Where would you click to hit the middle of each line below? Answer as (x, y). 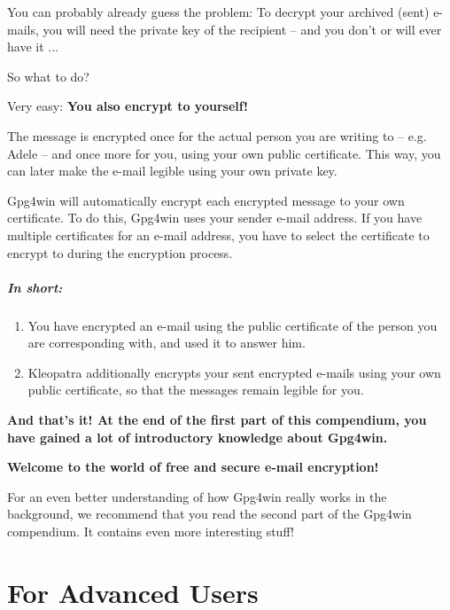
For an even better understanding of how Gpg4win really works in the (197, 496)
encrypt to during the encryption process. (120, 252)
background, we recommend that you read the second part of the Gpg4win (209, 514)
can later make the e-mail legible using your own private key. (172, 171)
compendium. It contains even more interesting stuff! (151, 532)
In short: (35, 287)
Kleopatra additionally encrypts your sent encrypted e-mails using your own (234, 372)
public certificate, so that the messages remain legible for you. (196, 390)
